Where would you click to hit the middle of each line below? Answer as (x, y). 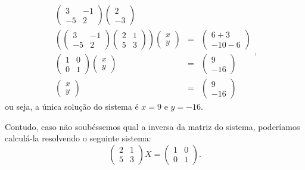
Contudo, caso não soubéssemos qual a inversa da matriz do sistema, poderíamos (152, 126)
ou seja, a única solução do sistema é (72, 106)
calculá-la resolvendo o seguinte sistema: (78, 138)
